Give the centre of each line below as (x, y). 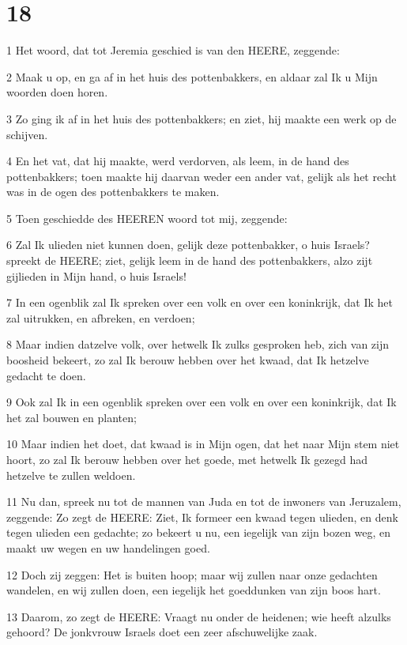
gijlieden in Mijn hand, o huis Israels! (96, 275)
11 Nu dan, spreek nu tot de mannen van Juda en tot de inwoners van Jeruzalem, (204, 502)
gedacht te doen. (46, 375)
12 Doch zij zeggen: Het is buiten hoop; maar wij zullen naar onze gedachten (192, 574)
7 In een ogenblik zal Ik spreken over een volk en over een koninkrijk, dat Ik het (200, 302)
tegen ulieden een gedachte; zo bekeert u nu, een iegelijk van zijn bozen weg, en (199, 532)
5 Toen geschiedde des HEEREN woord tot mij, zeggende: (147, 218)
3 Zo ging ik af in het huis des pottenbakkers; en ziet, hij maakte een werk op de (202, 118)
